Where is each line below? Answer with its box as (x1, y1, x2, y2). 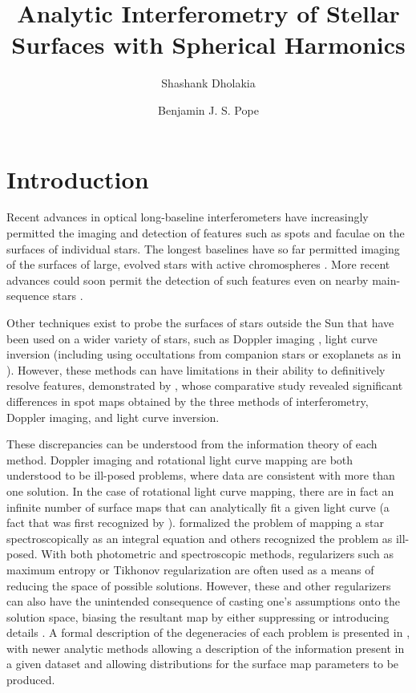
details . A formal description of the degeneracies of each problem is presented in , (6, 624, 410, 641)
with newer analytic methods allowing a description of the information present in (6, 639, 405, 656)
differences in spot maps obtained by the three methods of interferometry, (6, 392, 369, 409)
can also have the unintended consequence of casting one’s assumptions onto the (6, 593, 400, 610)
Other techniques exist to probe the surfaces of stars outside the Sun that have (6, 314, 394, 330)
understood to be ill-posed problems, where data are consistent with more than (6, 467, 395, 484)
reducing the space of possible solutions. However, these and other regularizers (6, 577, 391, 594)
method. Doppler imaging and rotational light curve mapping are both (6, 451, 353, 468)
